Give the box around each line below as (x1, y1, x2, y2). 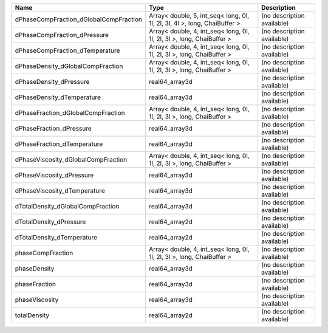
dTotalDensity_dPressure (15, 218, 86, 226)
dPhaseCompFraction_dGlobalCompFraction (15, 15, 143, 24)
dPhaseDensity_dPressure (15, 78, 90, 86)
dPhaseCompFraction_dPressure (15, 31, 109, 39)
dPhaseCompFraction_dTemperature (15, 46, 120, 55)
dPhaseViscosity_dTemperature (15, 187, 106, 194)
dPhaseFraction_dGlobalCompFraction (15, 109, 125, 117)
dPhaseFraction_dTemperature (15, 140, 103, 148)
